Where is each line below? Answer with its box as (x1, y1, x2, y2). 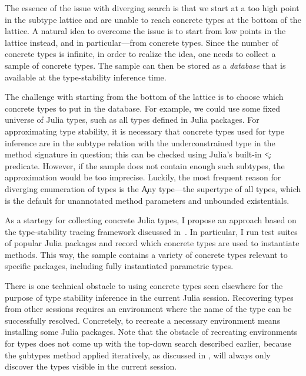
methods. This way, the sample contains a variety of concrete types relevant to (5, 248, 288, 260)
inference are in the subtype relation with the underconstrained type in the (5, 136, 275, 149)
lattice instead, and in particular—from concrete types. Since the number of (5, 36, 278, 48)
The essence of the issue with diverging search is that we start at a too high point (5, 2, 300, 14)
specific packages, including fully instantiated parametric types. (5, 260, 234, 272)
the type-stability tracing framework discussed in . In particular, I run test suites (5, 225, 298, 237)
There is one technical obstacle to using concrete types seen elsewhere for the (5, 280, 283, 292)
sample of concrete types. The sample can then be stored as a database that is (5, 59, 286, 71)
